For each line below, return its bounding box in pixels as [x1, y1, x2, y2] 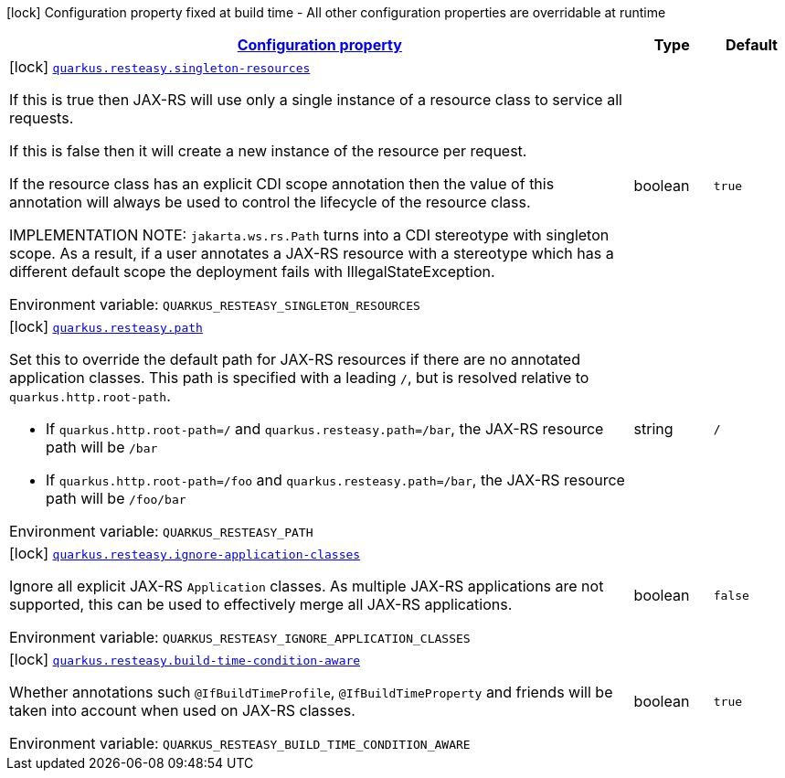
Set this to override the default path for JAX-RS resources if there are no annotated [9, 350, 580, 368]
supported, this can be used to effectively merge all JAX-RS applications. [9, 595, 513, 613]
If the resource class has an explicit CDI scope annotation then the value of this [9, 175, 555, 193]
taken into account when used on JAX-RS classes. [9, 701, 355, 719]
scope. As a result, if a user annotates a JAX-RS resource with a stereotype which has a [9, 244, 614, 262]
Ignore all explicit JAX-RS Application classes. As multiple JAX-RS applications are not [9, 577, 604, 595]
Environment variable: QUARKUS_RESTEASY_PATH [9, 522, 313, 540]
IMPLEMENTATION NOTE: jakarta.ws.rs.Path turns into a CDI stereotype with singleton [9, 226, 610, 244]
